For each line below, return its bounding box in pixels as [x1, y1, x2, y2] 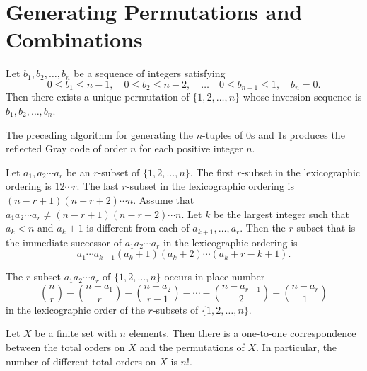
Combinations [6, 25, 143, 54]
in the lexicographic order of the [6, 302, 145, 316]
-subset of [98, 164, 140, 179]
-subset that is [293, 220, 356, 235]
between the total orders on [6, 339, 125, 354]
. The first [190, 164, 234, 179]
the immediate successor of [6, 234, 122, 249]
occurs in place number [164, 269, 265, 284]
